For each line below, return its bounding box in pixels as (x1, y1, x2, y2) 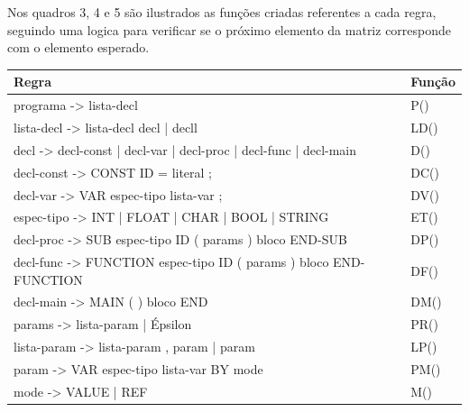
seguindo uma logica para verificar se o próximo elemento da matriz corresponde (7, 20, 452, 39)
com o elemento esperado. (7, 38, 150, 57)
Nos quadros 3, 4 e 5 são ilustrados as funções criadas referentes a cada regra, (7, 3, 437, 21)
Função (410, 72, 455, 91)
